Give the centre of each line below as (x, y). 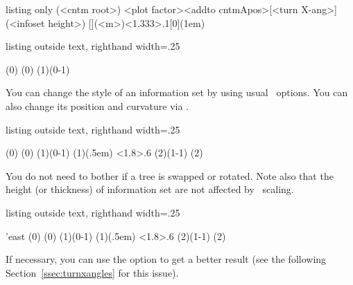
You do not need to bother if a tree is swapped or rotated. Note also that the (170, 175)
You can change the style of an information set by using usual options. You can (177, 92)
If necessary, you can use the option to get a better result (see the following (166, 259)
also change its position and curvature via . (97, 105)
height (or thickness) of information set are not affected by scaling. (150, 189)
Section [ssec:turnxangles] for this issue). (92, 272)
